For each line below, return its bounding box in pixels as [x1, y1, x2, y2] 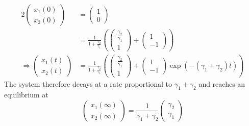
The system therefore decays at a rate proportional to [4, 78, 172, 89]
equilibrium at [4, 89, 48, 100]
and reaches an [198, 78, 245, 89]
